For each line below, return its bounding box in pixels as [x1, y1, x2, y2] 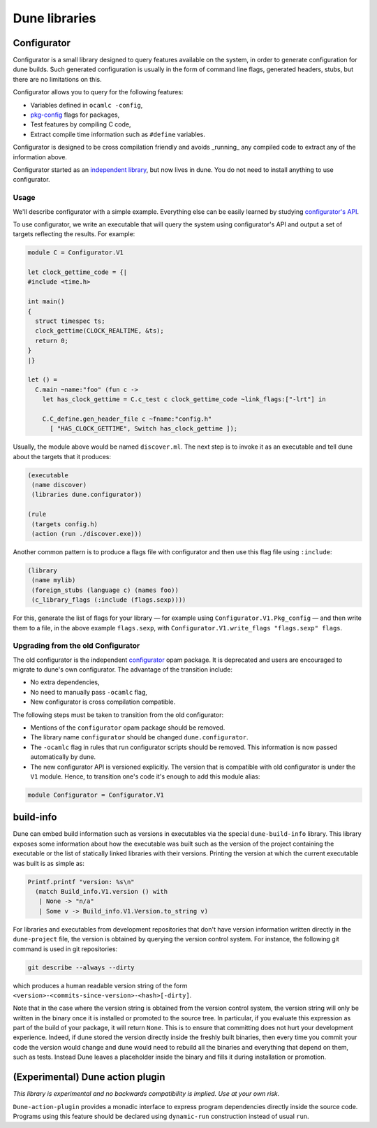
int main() [27, 298, 65, 305]
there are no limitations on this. [13, 75, 102, 83]
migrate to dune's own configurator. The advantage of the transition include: [13, 665, 233, 674]
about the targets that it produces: [13, 452, 112, 461]
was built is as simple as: [13, 859, 85, 867]
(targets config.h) [31, 520, 98, 528]
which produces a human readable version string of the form [13, 981, 188, 990]
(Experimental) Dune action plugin [13, 1071, 165, 1083]
